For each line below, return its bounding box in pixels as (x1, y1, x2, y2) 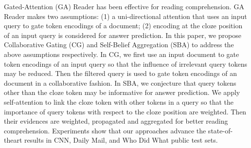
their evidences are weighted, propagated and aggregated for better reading (4, 116, 228, 126)
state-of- (208, 125, 233, 135)
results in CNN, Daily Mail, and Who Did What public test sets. (24, 135, 218, 145)
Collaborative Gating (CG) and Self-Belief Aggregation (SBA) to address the (4, 39, 234, 50)
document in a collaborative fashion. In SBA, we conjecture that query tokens (4, 77, 236, 88)
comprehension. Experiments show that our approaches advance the (4, 125, 206, 135)
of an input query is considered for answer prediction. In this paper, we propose (4, 30, 241, 40)
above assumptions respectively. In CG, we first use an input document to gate (4, 49, 239, 59)
